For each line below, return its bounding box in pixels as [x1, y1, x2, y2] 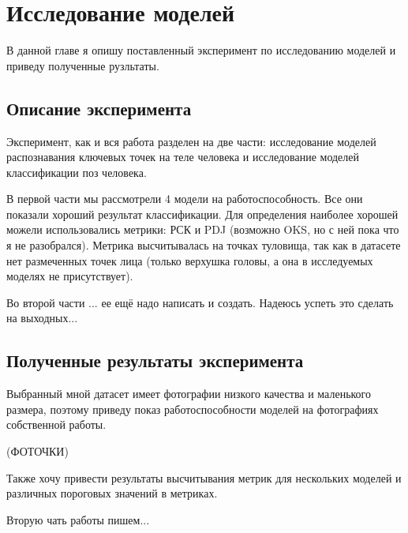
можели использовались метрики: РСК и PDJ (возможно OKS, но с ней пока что [6, 221, 399, 238]
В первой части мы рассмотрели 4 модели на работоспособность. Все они [6, 190, 363, 207]
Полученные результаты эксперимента [6, 348, 304, 373]
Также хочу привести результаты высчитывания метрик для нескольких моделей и [6, 469, 402, 486]
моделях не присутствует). [6, 268, 133, 284]
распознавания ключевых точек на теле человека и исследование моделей [6, 148, 360, 165]
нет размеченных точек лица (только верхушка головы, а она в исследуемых [6, 252, 373, 268]
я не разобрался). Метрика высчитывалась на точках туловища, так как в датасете [6, 237, 401, 253]
